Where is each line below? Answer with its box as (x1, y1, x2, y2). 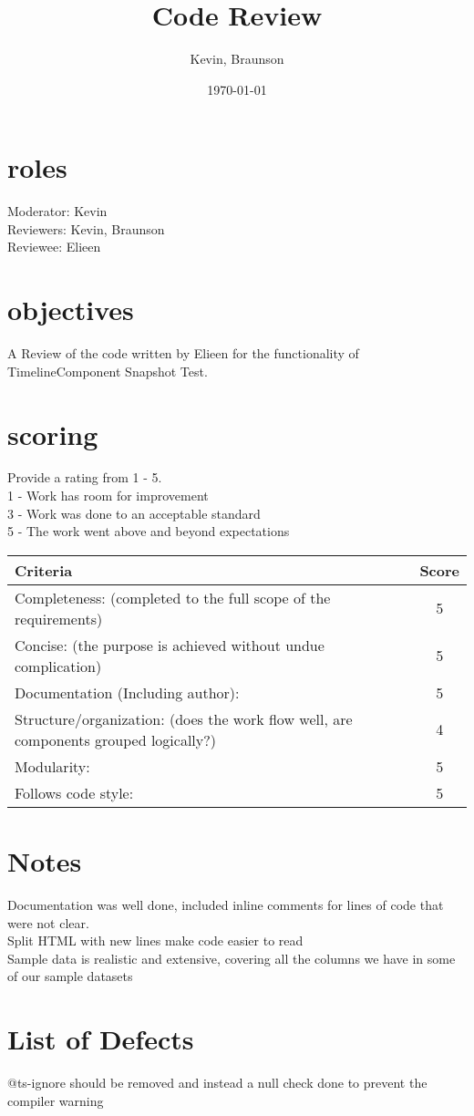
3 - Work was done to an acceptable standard (7, 503, 261, 522)
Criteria (15, 559, 73, 581)
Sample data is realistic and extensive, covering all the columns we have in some (7, 948, 456, 967)
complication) (15, 655, 102, 677)
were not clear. (7, 913, 89, 932)
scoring (7, 415, 98, 452)
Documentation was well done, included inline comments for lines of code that (7, 894, 444, 914)
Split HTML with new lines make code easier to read (7, 931, 304, 950)
